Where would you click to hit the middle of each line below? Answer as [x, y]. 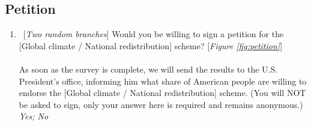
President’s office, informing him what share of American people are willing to [163, 81]
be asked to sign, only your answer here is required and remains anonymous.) [161, 104]
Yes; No [34, 116]
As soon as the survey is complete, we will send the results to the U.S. [148, 69]
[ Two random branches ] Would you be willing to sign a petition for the [153, 34]
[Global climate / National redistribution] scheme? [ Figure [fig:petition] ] [151, 45]
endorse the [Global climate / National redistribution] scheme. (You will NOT [162, 93]
